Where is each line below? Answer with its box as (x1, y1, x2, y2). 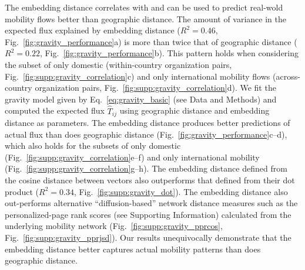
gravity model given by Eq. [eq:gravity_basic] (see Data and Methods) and (5, 93, 277, 105)
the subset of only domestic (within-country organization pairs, (5, 58, 232, 70)
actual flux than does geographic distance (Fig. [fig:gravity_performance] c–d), (5, 128, 287, 140)
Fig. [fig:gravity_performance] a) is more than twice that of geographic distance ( (5, 35, 297, 47)
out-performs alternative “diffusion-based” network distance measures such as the (5, 197, 298, 209)
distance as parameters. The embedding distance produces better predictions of (5, 117, 290, 129)
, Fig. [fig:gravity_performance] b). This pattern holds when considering (39, 47, 299, 59)
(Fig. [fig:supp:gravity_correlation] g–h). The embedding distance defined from (5, 162, 287, 175)
